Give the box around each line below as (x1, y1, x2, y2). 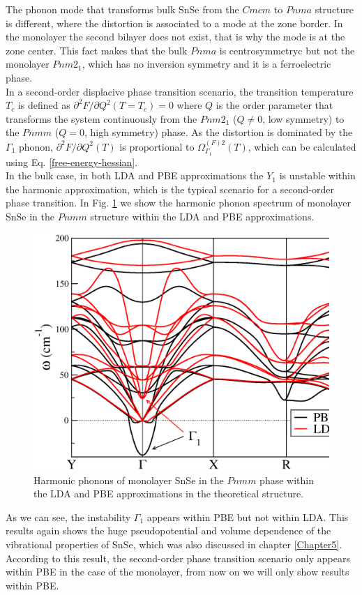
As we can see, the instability (6, 509, 131, 524)
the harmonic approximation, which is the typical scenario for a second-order (6, 181, 335, 196)
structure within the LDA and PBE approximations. (90, 209, 315, 223)
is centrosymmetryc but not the (219, 43, 355, 57)
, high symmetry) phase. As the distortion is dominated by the (84, 125, 353, 140)
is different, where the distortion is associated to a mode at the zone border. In (6, 15, 343, 30)
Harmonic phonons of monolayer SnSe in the (33, 472, 224, 487)
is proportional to (119, 139, 195, 153)
